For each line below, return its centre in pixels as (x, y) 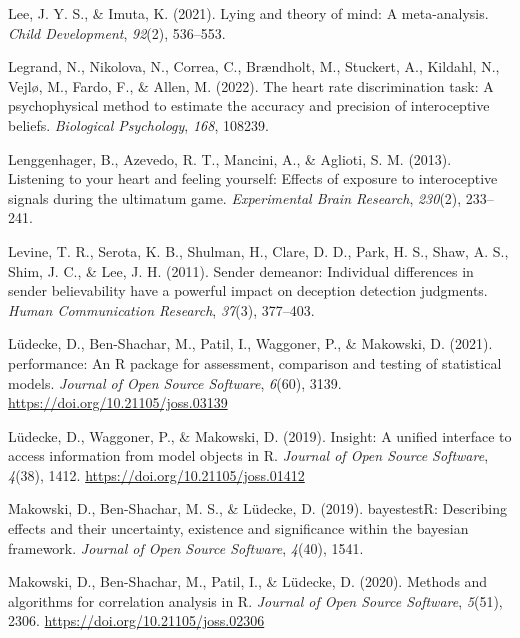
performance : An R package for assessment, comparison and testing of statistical (255, 362)
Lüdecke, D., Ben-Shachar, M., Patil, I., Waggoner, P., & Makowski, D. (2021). (250, 343)
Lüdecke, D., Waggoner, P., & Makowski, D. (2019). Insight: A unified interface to (260, 435)
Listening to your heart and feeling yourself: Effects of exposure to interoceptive (253, 178)
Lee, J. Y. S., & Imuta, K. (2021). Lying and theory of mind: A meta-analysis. (248, 13)
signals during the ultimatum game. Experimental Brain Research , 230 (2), (235, 197)
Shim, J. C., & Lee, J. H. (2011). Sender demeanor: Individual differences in (241, 270)
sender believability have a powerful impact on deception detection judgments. (248, 290)
